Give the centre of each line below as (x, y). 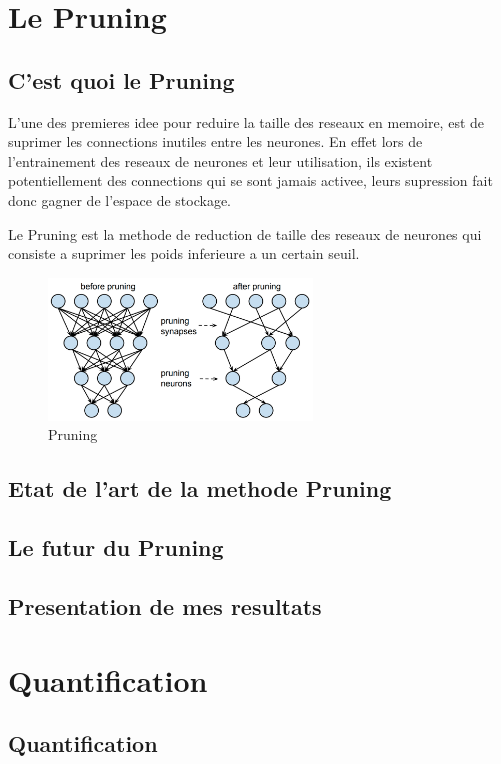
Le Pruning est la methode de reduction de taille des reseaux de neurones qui (245, 233)
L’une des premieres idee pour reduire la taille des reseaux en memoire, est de (246, 121)
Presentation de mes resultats (165, 606)
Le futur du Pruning (116, 547)
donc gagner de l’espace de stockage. (119, 199)
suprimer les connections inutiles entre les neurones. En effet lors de (215, 141)
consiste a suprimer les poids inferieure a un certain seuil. (184, 253)
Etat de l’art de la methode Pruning (200, 488)
